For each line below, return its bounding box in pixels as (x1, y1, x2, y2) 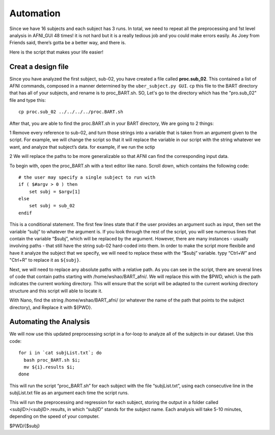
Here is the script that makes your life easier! (9, 49, 104, 55)
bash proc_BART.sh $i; (23, 357, 80, 363)
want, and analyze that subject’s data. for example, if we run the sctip (9, 144, 155, 150)
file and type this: (9, 97, 46, 103)
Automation (9, 8, 61, 19)
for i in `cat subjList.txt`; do (18, 350, 102, 356)
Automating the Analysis (9, 317, 90, 326)
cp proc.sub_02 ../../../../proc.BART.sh (18, 109, 123, 115)
